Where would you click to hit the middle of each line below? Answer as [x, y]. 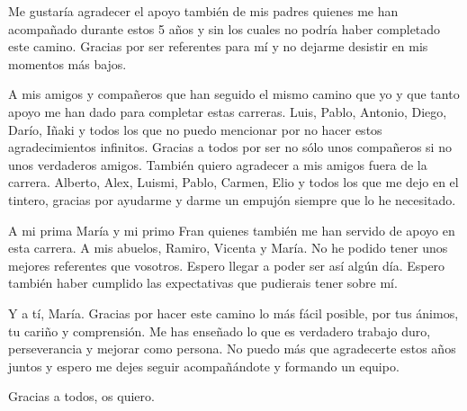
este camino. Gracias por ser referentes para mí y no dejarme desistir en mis [218, 46]
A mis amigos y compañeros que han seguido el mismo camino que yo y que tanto [234, 94]
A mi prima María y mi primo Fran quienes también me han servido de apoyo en [232, 230]
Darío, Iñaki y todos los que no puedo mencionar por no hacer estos [195, 129]
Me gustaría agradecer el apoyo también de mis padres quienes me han [203, 11]
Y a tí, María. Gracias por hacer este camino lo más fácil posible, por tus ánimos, [233, 313]
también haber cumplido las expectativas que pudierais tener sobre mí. [203, 283]
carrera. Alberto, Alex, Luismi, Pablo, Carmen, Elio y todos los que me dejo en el [233, 182]
